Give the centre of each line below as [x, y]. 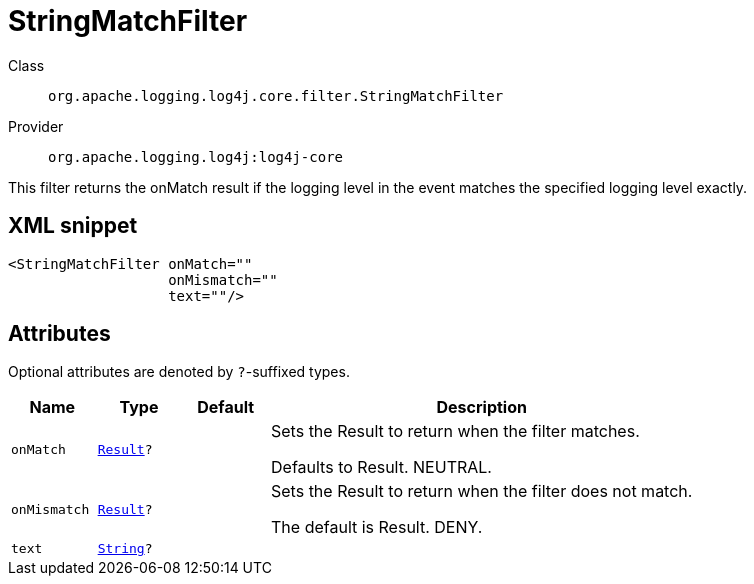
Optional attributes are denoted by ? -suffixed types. [179, 372]
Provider [36, 126]
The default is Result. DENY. [377, 527]
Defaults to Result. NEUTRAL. [381, 467]
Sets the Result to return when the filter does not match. [482, 491]
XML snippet [73, 226]
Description [481, 407]
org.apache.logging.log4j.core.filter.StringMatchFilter [276, 95]
